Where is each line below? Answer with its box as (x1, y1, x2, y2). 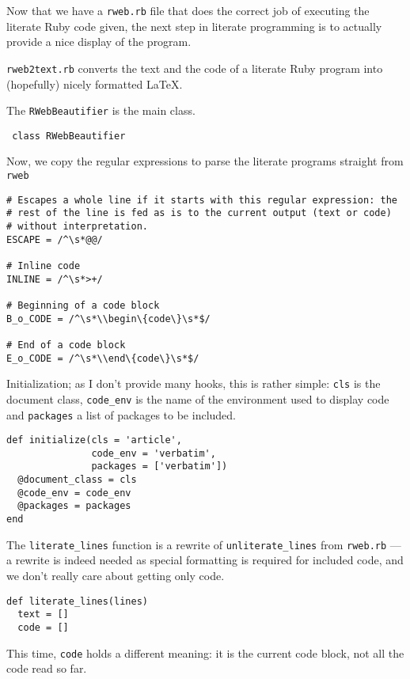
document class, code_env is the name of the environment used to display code (6, 390, 389, 407)
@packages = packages (17, 500, 131, 512)
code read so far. (6, 660, 87, 677)
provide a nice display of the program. (6, 33, 192, 50)
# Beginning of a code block (6, 299, 160, 311)
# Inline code (6, 260, 81, 271)
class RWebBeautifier (12, 130, 126, 142)
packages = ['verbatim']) (91, 461, 228, 472)
